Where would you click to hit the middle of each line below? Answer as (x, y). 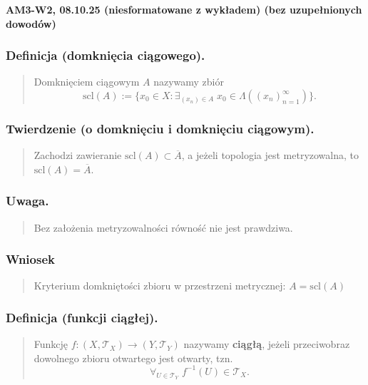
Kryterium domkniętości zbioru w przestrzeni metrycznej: (160, 286)
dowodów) (31, 23)
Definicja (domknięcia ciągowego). (106, 55)
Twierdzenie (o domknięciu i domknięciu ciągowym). (160, 128)
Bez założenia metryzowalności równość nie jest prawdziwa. (163, 227)
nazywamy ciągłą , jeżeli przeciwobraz (267, 344)
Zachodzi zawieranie (78, 155)
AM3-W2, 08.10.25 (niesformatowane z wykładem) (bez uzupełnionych (184, 9)
